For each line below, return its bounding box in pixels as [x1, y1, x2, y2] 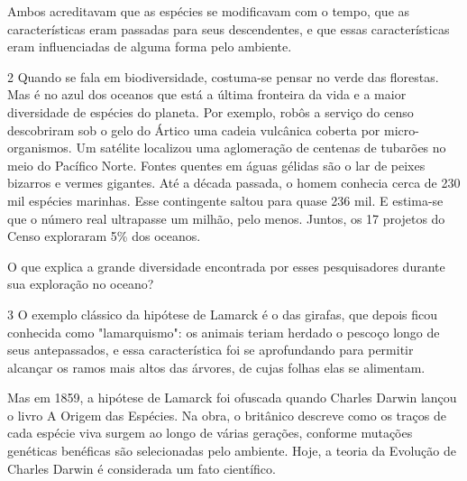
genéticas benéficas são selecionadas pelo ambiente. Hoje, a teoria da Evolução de [7, 441, 456, 460]
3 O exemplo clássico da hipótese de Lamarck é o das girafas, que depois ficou [7, 304, 438, 323]
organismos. [7, 138, 72, 157]
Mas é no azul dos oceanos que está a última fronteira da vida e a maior [7, 85, 407, 104]
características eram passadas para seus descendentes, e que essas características [7, 19, 450, 38]
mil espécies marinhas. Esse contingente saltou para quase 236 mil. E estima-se [7, 190, 444, 209]
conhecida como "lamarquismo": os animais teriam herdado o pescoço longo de [7, 322, 440, 341]
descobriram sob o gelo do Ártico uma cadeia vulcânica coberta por [7, 120, 380, 139]
